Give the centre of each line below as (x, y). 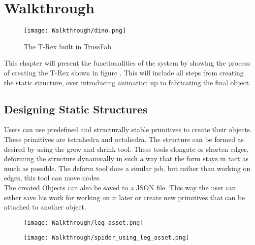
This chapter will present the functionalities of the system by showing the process (127, 63)
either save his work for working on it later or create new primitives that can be (125, 197)
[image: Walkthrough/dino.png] (75, 31)
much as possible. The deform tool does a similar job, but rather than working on (127, 168)
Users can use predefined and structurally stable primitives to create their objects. (128, 129)
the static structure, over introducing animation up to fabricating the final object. (127, 82)
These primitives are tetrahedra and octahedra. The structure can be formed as (124, 139)
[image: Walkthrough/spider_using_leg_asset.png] (107, 238)
